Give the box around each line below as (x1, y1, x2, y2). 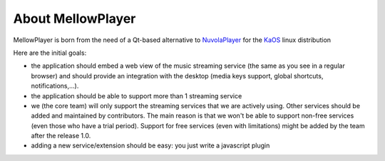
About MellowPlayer (13, 11, 136, 26)
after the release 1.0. (31, 132, 91, 140)
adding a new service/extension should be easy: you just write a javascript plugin (31, 141, 270, 150)
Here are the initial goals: (13, 48, 87, 57)
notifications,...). (31, 82, 79, 90)
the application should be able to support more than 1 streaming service (31, 91, 242, 100)
